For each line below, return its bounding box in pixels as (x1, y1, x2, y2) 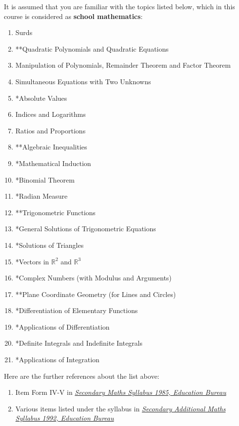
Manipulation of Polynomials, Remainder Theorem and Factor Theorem (15, 60, 231, 70)
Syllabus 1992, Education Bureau (15, 413, 114, 423)
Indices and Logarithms (15, 109, 86, 119)
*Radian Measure (15, 191, 68, 201)
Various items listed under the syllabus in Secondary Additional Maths (15, 403, 226, 413)
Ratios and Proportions (15, 125, 86, 135)
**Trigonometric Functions (15, 207, 96, 217)
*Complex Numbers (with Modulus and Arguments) (15, 273, 172, 283)
